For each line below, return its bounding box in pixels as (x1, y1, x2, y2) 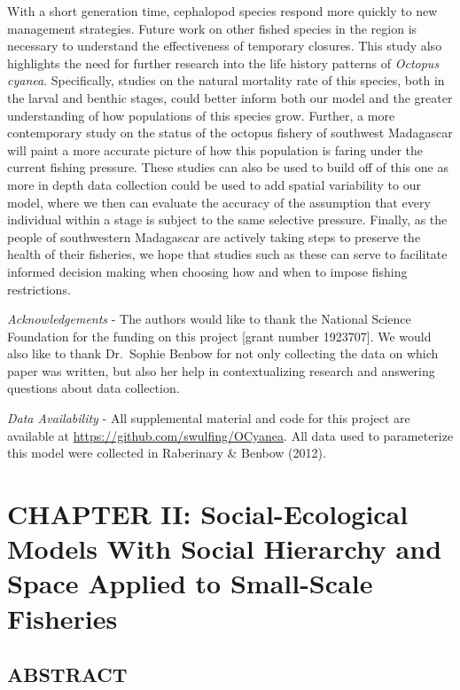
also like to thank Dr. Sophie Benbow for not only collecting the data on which (7, 344, 439, 363)
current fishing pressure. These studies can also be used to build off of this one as (7, 158, 448, 176)
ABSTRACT (7, 661, 128, 688)
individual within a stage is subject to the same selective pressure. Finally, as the (7, 210, 448, 229)
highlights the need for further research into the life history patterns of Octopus (7, 53, 440, 72)
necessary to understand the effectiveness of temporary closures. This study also (7, 36, 442, 55)
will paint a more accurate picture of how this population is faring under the (7, 140, 423, 159)
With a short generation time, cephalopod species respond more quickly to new (7, 2, 438, 20)
